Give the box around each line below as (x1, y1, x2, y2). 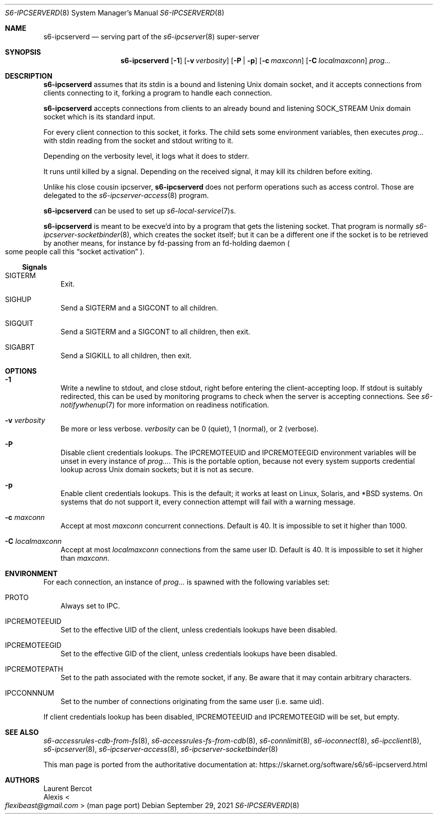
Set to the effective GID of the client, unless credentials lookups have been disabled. (60, 649, 337, 658)
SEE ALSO (5, 728, 39, 736)
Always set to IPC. (60, 602, 120, 610)
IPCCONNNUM (5, 689, 54, 697)
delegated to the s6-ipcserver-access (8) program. (43, 191, 209, 200)
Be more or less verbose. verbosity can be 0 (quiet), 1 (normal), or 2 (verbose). (60, 424, 319, 433)
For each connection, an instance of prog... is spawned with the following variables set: (43, 578, 330, 586)
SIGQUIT (5, 319, 34, 327)
